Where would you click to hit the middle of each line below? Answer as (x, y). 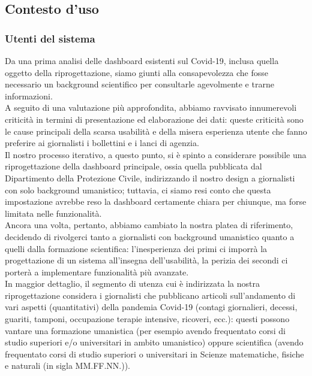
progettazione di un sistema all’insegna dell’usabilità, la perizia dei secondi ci (146, 260)
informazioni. (29, 95)
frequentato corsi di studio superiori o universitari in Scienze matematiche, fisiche (154, 354)
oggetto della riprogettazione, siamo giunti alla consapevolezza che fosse (137, 72)
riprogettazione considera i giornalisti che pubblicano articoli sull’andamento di (150, 295)
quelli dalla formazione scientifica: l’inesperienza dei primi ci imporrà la (136, 248)
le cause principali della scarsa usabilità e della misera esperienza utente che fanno (156, 131)
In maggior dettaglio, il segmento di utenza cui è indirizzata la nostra (132, 283)
